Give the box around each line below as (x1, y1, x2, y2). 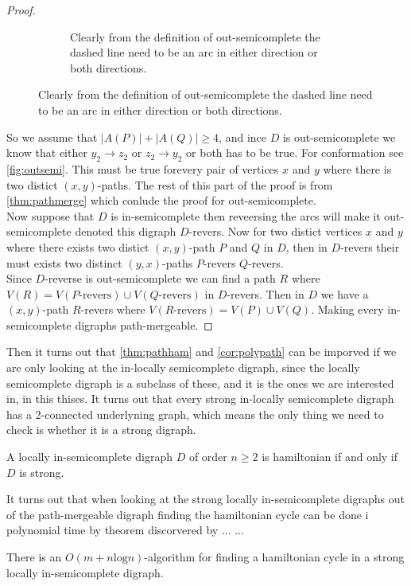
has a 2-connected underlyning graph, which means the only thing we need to (6, 405, 384, 422)
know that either (6, 144, 87, 161)
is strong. (19, 463, 64, 480)
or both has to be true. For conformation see (186, 144, 404, 161)
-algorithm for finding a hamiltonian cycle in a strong (144, 549, 405, 565)
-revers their (340, 238, 400, 255)
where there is (323, 160, 392, 177)
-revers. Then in (227, 285, 304, 302)
